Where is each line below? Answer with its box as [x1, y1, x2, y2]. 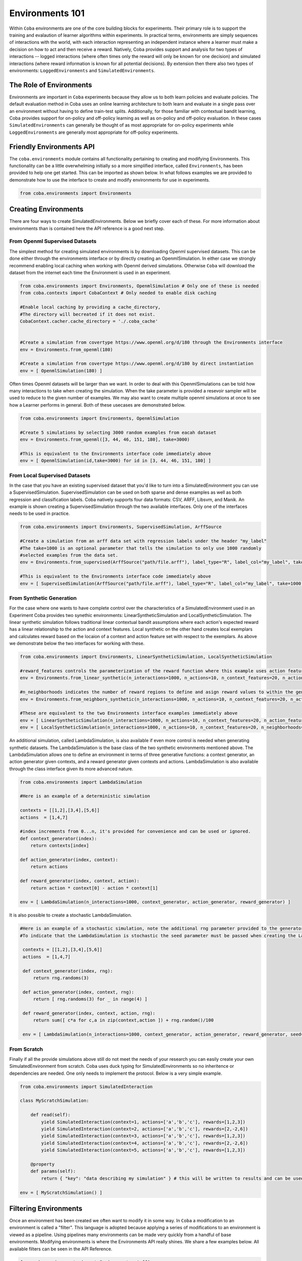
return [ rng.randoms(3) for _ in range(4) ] [33, 996, 148, 1002]
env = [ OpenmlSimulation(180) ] [20, 368, 103, 373]
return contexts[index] [30, 843, 89, 848]
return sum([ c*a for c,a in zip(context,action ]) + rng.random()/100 [33, 1017, 214, 1023]
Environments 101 [9, 8, 85, 19]
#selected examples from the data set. [20, 552, 118, 558]
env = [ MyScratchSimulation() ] [20, 1189, 103, 1195]
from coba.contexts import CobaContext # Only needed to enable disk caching [20, 290, 216, 296]
